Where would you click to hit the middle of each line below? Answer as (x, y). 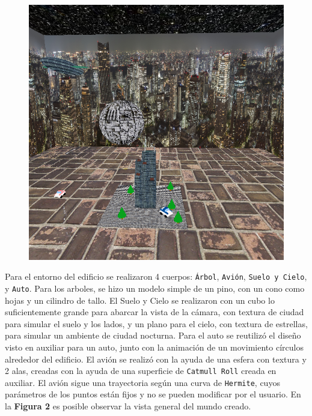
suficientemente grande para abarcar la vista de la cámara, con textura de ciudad (154, 312)
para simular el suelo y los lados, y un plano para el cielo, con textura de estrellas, (156, 323)
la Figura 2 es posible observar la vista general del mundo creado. (128, 406)
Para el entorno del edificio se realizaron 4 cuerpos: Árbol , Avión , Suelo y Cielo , (156, 276)
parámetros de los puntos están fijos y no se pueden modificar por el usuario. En (153, 394)
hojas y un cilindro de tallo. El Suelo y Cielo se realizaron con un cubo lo (140, 300)
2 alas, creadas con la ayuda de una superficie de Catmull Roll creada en (141, 371)
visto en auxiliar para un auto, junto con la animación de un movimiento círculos (154, 347)
